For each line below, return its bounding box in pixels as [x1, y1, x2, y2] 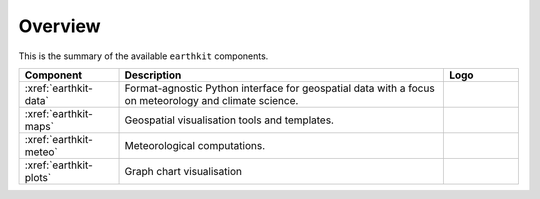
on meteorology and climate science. [124, 93, 299, 107]
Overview [18, 15, 101, 37]
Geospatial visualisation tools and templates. [124, 113, 335, 127]
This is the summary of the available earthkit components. [18, 50, 269, 62]
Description [124, 68, 182, 82]
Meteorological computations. [124, 138, 265, 152]
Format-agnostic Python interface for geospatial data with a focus [124, 81, 435, 95]
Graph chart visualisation [124, 164, 242, 178]
